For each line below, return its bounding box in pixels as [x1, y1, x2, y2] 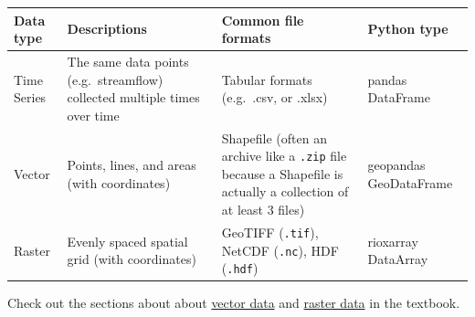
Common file [221, 10, 304, 29]
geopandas [367, 154, 426, 174]
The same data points [67, 51, 189, 70]
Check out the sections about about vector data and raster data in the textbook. [7, 293, 460, 312]
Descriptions [67, 19, 147, 38]
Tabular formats [221, 69, 312, 89]
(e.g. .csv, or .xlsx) [221, 88, 328, 107]
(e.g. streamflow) [67, 69, 164, 89]
